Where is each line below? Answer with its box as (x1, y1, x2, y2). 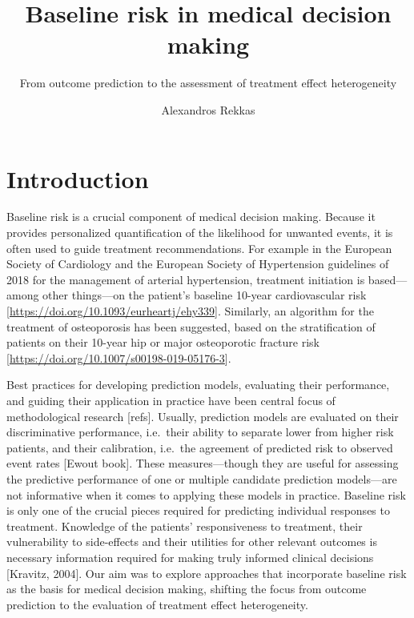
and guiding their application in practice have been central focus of (6, 391, 336, 408)
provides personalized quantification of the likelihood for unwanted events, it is (6, 224, 393, 241)
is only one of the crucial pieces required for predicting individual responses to (6, 502, 390, 519)
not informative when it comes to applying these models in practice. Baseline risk (6, 486, 406, 503)
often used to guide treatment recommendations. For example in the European (6, 239, 392, 256)
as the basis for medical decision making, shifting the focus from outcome (6, 580, 367, 597)
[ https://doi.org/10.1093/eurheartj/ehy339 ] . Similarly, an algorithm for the (6, 303, 374, 319)
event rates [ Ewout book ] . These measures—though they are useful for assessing (6, 455, 399, 472)
